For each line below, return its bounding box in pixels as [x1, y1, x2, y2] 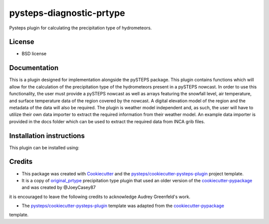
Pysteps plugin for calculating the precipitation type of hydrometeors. [9, 25, 152, 31]
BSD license [21, 51, 47, 57]
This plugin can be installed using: [9, 145, 80, 150]
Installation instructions [9, 132, 85, 140]
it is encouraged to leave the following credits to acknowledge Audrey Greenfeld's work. [9, 194, 191, 200]
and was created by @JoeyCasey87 [21, 184, 96, 191]
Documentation [9, 64, 59, 72]
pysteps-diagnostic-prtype [9, 7, 126, 18]
